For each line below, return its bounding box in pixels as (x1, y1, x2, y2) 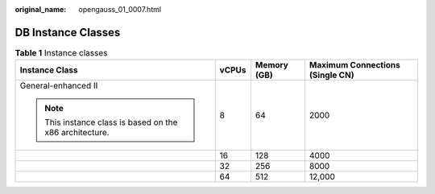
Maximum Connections (309, 60, 400, 71)
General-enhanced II (19, 80, 98, 92)
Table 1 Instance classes (14, 47, 108, 59)
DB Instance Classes (14, 25, 121, 39)
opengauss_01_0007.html (78, 5, 161, 14)
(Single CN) (309, 69, 354, 80)
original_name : (14, 5, 67, 14)
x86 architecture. (44, 127, 110, 138)
